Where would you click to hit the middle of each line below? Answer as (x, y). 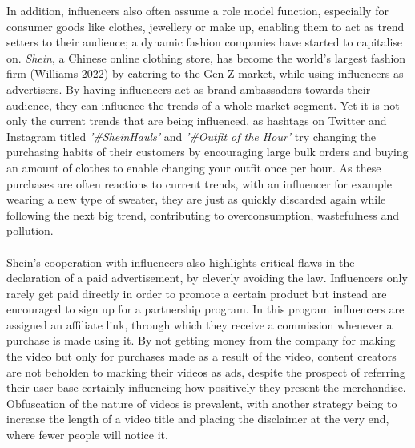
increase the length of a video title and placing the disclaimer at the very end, (198, 419)
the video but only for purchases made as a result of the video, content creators (201, 356)
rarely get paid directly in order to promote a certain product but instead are (197, 293)
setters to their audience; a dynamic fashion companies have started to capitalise (205, 42)
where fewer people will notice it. (87, 435)
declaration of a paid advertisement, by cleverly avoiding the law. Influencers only (207, 278)
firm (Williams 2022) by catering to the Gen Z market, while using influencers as (205, 73)
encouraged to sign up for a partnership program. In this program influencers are (205, 309)
